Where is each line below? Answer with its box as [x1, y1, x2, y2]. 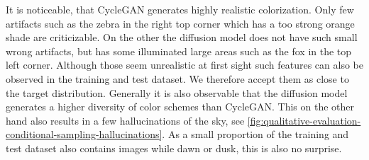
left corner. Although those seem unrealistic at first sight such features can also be [6, 57, 363, 72]
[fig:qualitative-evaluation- [247, 113, 361, 127]
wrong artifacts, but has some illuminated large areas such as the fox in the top [6, 43, 352, 58]
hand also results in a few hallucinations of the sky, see [6, 113, 245, 127]
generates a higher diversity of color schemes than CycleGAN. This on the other [6, 99, 355, 114]
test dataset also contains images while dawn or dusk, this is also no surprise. [6, 140, 342, 155]
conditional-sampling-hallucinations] [6, 127, 163, 142]
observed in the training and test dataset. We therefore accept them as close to [6, 71, 349, 86]
